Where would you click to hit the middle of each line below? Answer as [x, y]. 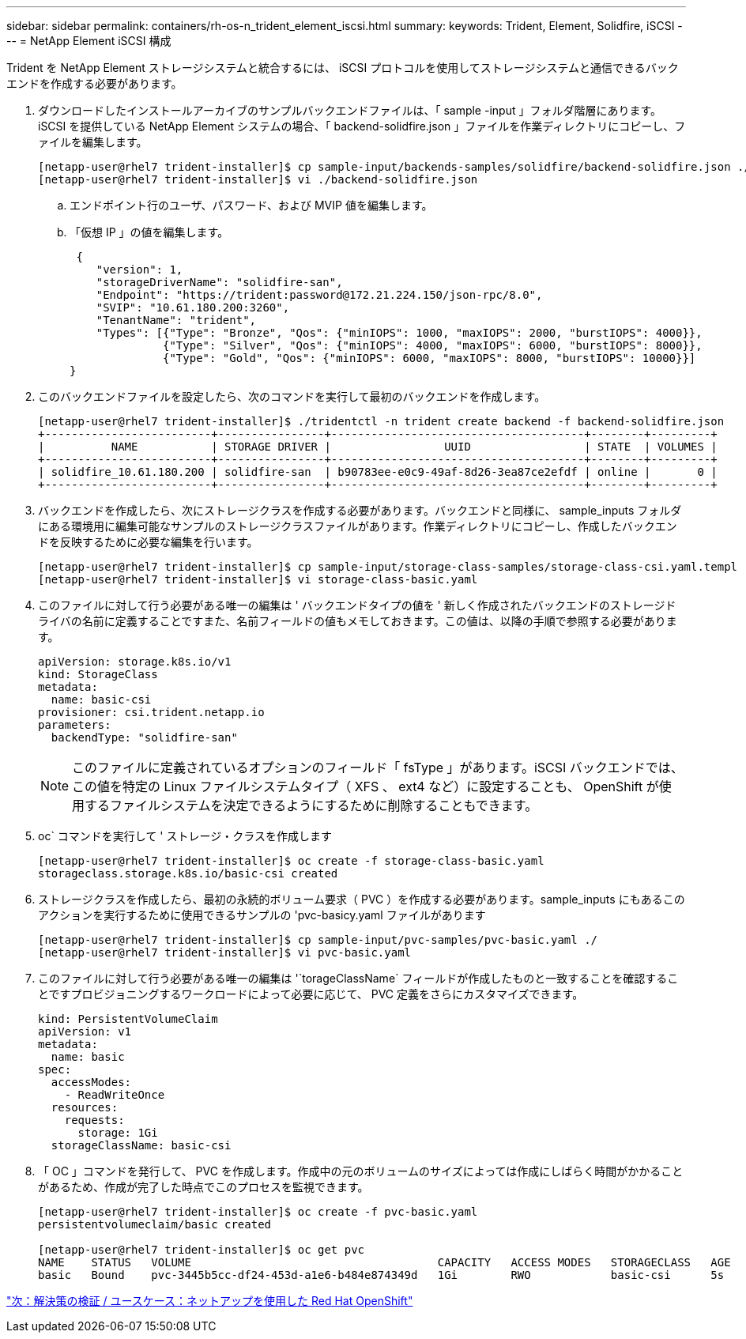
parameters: [75, 725]
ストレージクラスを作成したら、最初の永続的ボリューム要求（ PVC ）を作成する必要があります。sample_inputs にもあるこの [362, 899]
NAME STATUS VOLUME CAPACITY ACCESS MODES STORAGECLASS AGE [384, 1262]
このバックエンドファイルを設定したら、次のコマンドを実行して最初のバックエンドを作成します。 [292, 396]
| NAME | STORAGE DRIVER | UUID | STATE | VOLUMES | [378, 447]
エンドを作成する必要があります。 [94, 83]
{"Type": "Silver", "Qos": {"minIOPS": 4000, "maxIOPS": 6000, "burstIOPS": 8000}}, [433, 345]
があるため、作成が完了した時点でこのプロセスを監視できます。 [203, 1187]
